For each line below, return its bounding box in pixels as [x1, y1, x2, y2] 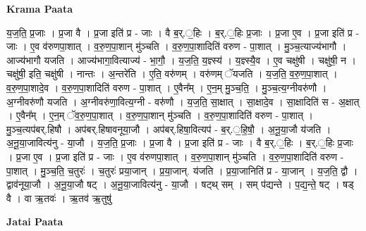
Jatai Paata [6, 214, 63, 229]
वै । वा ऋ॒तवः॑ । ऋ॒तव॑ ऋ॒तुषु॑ [6, 190, 111, 205]
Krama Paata [6, 1, 73, 15]
